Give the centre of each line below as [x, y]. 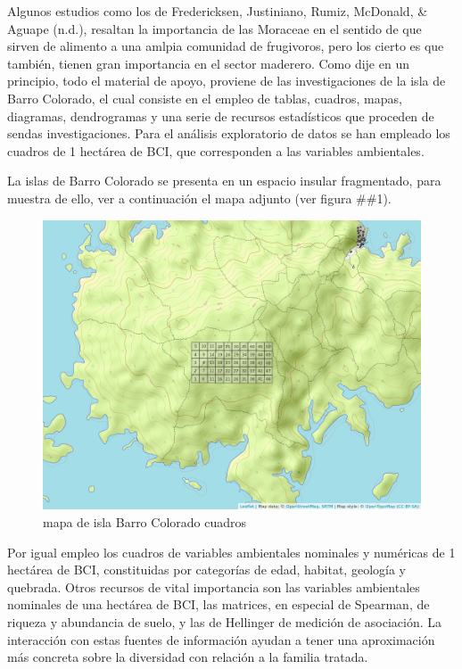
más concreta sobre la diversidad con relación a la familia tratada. [188, 657]
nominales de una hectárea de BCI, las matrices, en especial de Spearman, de [219, 604]
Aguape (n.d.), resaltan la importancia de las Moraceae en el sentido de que [214, 28]
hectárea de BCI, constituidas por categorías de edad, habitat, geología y [206, 570]
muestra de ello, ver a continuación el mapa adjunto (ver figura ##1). [199, 198]
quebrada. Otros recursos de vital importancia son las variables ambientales [214, 586]
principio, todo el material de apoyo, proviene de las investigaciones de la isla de [227, 81]
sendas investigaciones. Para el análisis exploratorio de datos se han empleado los [229, 133]
